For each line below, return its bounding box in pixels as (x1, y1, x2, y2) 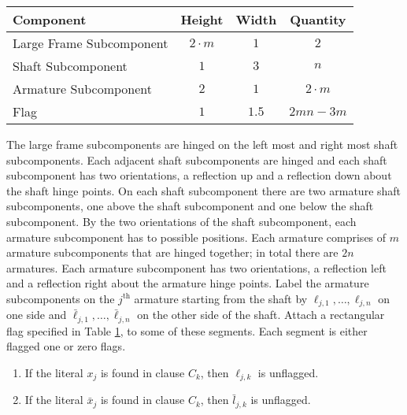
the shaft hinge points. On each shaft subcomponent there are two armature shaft (6, 182, 401, 198)
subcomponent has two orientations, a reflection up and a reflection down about (6, 167, 392, 183)
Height (180, 10, 224, 28)
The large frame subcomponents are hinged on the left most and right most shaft (6, 136, 398, 152)
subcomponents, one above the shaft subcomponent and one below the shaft (6, 198, 374, 214)
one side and (6, 306, 67, 323)
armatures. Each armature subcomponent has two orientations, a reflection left (6, 259, 387, 276)
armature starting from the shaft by (134, 290, 308, 306)
